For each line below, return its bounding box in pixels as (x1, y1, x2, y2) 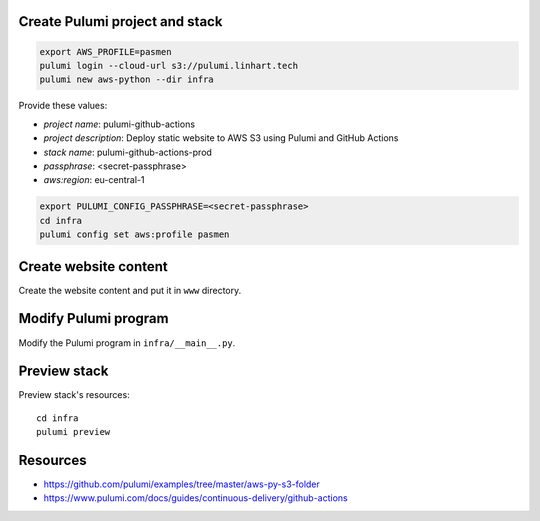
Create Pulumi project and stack (18, 13, 223, 30)
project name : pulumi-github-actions (43, 118, 195, 130)
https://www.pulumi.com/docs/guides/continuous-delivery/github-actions (43, 492, 349, 504)
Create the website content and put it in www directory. (18, 284, 242, 296)
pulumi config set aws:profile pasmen (39, 229, 230, 240)
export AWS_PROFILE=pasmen (39, 46, 172, 57)
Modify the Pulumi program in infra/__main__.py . (18, 336, 236, 349)
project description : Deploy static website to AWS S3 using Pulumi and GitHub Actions (43, 132, 399, 144)
